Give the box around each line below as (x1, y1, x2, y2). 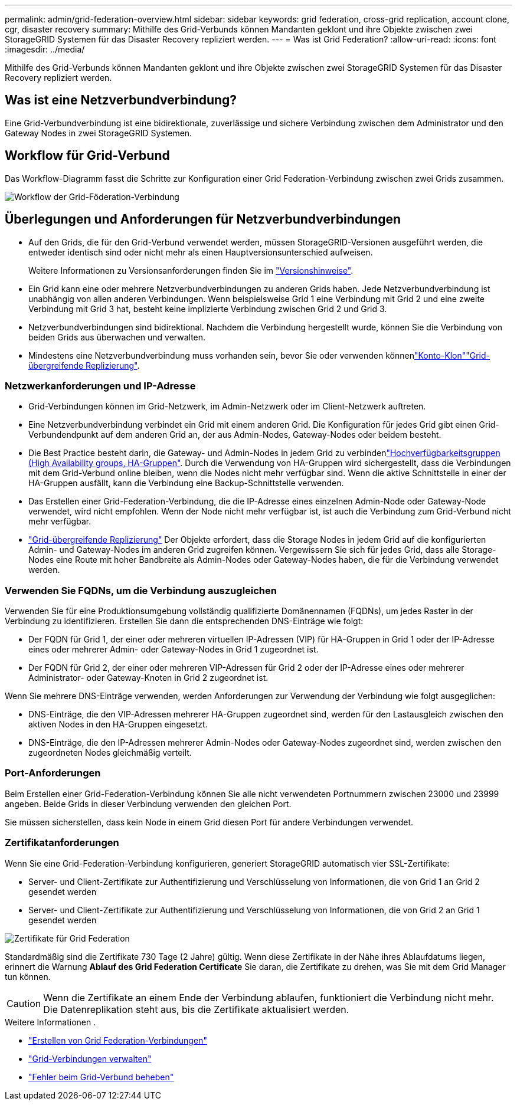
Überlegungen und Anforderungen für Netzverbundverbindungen (5, 212, 401, 227)
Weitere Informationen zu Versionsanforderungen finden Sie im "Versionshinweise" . (28, 265, 354, 276)
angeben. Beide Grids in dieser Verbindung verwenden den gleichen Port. (5, 798, 292, 809)
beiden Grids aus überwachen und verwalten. (28, 332, 206, 342)
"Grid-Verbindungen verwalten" (28, 1053, 152, 1064)
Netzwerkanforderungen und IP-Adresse (5, 379, 196, 392)
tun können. (5, 971, 51, 982)
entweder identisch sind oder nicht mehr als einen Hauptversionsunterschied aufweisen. (28, 247, 373, 257)
